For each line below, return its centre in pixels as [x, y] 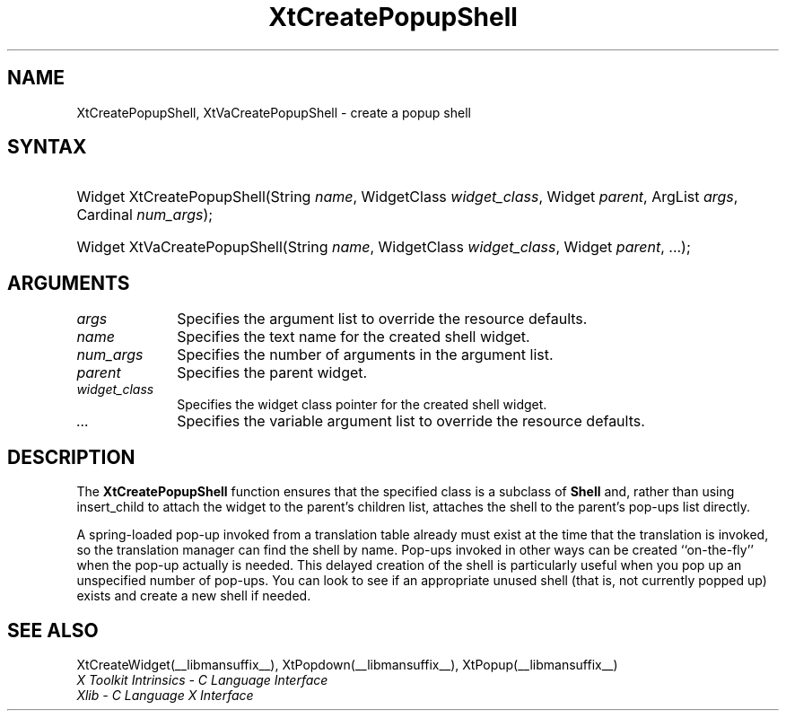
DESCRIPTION [71, 457]
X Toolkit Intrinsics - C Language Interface [202, 679]
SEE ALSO [53, 630]
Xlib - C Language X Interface [165, 695]
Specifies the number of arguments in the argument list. [365, 355]
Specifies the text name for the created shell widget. [354, 337]
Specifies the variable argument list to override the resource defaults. [411, 421]
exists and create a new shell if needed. [194, 596]
